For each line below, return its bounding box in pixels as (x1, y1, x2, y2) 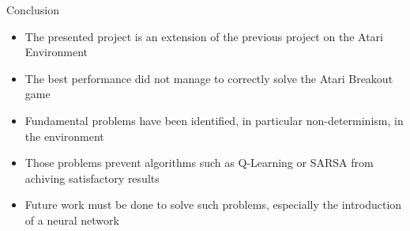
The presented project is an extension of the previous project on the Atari (24, 28, 383, 44)
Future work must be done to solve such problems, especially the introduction (24, 196, 402, 213)
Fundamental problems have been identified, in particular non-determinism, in (24, 112, 404, 128)
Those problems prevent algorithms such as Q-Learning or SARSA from (24, 154, 374, 171)
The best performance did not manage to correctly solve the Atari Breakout (24, 70, 393, 86)
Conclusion (6, 2, 59, 17)
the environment (24, 127, 104, 144)
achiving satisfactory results (24, 169, 160, 186)
